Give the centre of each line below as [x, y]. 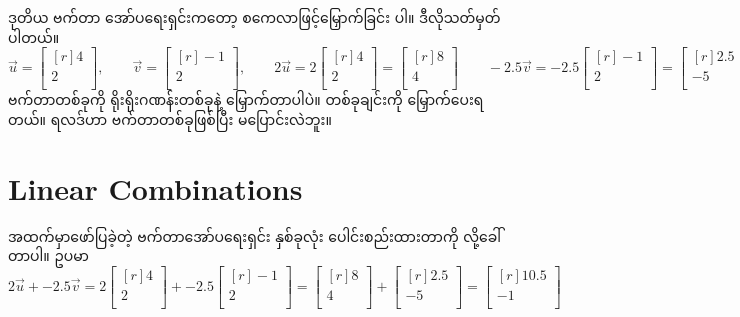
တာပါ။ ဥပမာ [48, 255]
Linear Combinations [155, 187]
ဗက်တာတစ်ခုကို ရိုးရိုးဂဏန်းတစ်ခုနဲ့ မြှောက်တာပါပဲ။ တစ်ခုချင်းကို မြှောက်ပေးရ [246, 99]
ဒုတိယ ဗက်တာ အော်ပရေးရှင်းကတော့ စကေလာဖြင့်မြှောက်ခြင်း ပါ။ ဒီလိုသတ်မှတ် [254, 17]
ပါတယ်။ [34, 36]
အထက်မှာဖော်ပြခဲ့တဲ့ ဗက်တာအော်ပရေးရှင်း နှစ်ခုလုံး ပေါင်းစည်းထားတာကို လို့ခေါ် [254, 235]
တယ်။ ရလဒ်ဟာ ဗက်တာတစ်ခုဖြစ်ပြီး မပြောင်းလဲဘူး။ [170, 118]
